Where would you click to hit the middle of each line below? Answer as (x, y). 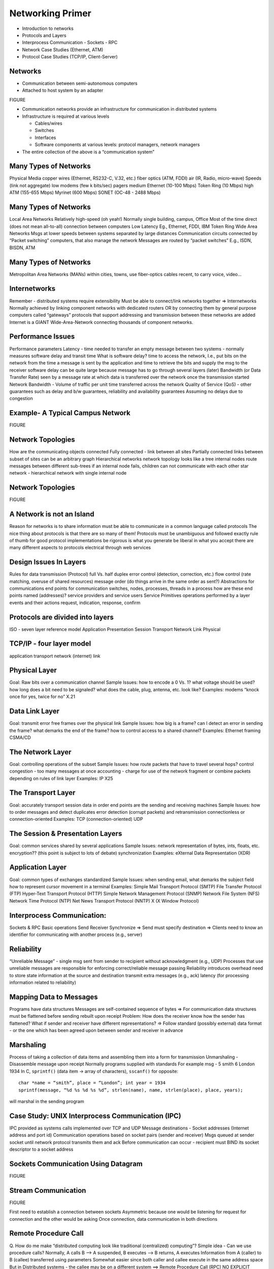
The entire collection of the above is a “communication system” (88, 152)
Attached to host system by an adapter (63, 90)
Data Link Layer (35, 711)
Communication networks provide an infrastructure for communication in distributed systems (119, 109)
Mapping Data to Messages (54, 997)
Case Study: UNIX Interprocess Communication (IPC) (95, 1116)
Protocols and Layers (44, 35)
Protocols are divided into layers (62, 617)
